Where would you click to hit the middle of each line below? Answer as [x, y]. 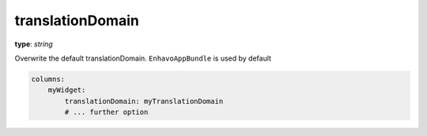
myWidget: [67, 90]
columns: [48, 79]
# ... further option [106, 112]
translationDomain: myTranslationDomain [144, 101]
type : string [34, 44]
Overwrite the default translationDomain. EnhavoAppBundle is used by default [143, 58]
